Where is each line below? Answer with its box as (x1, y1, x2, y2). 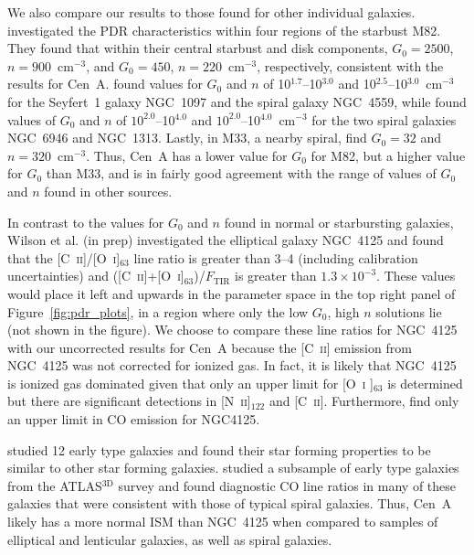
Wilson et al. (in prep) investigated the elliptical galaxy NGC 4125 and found (7, 230, 444, 250)
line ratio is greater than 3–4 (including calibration (133, 248, 418, 267)
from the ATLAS (7, 475, 102, 495)
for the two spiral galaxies (311, 110, 457, 129)
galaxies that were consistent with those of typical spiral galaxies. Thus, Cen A (7, 494, 452, 513)
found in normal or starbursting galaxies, (224, 212, 454, 231)
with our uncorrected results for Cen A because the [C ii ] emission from (7, 337, 412, 357)
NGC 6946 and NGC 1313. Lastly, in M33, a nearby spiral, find (7, 128, 367, 147)
